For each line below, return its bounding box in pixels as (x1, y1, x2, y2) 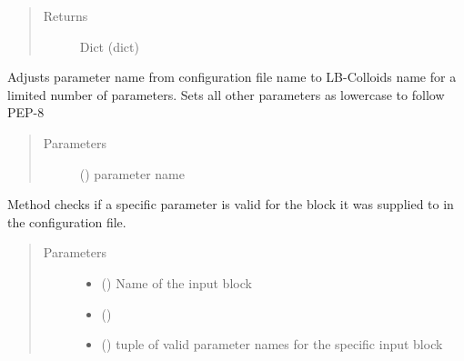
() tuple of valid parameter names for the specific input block (101, 335, 443, 354)
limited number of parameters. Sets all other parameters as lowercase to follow (7, 85, 445, 104)
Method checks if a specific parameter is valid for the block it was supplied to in (7, 195, 454, 214)
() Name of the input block (101, 273, 252, 292)
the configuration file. (7, 212, 126, 231)
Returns (43, 6, 88, 25)
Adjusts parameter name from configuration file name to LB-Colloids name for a (7, 67, 457, 86)
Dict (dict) (79, 36, 139, 55)
